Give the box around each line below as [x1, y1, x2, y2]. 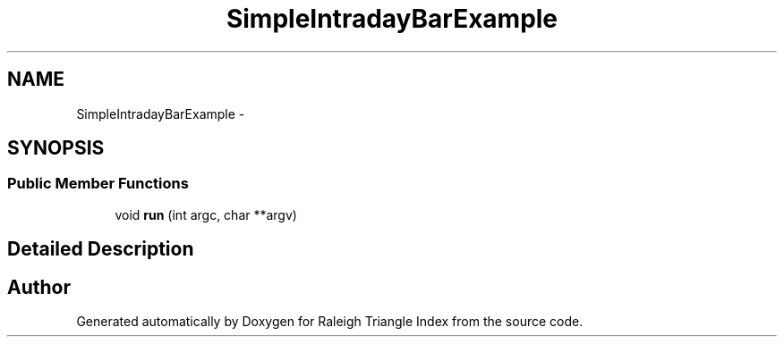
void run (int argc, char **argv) [115, 206, 297, 222]
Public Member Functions [7, 174, 189, 193]
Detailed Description [7, 238, 194, 261]
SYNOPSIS [7, 137, 105, 160]
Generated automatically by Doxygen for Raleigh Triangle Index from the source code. [76, 314, 584, 330]
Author [7, 275, 71, 298]
